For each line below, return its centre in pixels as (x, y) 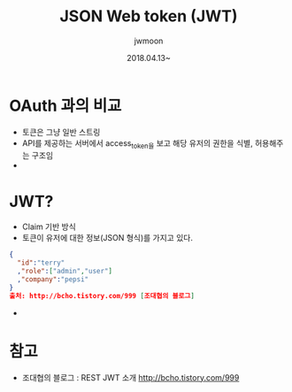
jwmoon (149, 41)
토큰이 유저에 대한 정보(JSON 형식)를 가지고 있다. (107, 238)
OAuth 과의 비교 (65, 106)
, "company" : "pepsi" (53, 280)
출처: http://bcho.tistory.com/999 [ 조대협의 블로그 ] (102, 296)
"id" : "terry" (41, 263)
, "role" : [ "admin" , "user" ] (65, 272)
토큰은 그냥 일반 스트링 (61, 132)
